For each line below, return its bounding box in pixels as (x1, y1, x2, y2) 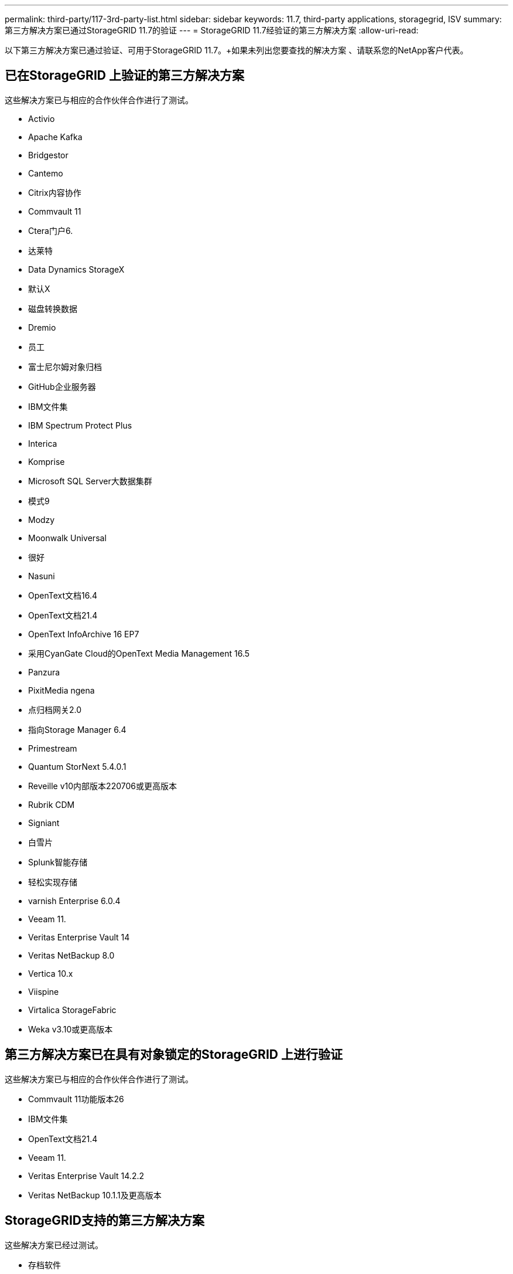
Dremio (28, 322, 56, 332)
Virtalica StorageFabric (28, 1004, 117, 1015)
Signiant (28, 817, 60, 828)
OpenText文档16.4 (28, 590, 98, 600)
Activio (28, 113, 55, 124)
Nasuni (28, 570, 55, 581)
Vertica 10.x (28, 968, 73, 979)
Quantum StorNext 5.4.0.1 (28, 761, 126, 772)
